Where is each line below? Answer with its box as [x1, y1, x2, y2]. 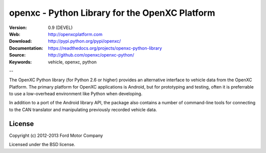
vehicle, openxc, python [48, 59, 97, 65]
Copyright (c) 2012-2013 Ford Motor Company [9, 132, 103, 138]
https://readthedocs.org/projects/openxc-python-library [48, 45, 162, 51]
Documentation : [9, 45, 43, 51]
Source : [9, 52, 26, 58]
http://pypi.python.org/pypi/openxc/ [48, 38, 121, 44]
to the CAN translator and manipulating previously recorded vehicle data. [9, 106, 157, 113]
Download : [9, 38, 32, 44]
